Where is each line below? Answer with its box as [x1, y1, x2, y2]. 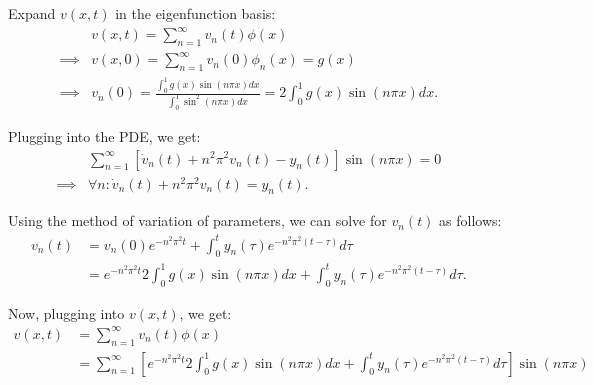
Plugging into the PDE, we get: [8, 125, 201, 146]
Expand [8, 3, 56, 23]
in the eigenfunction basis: [115, 3, 276, 23]
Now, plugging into [8, 302, 125, 323]
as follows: [439, 210, 502, 231]
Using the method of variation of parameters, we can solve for [8, 210, 387, 231]
